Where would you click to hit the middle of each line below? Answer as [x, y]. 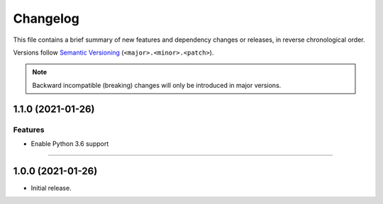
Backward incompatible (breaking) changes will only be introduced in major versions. [157, 85]
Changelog [46, 18]
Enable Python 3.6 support [70, 143]
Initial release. [51, 188]
